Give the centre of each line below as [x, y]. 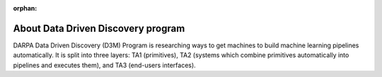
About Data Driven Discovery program [99, 28]
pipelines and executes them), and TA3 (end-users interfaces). [104, 65]
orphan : [25, 8]
